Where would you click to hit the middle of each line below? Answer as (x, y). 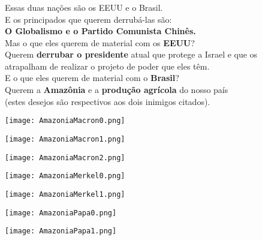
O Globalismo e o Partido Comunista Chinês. (100, 31)
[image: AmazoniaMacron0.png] (65, 121)
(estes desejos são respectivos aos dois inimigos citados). (108, 101)
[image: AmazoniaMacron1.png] (65, 139)
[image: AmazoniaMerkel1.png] (65, 194)
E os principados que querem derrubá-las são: (88, 19)
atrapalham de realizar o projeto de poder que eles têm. (107, 66)
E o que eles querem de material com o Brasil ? (92, 78)
